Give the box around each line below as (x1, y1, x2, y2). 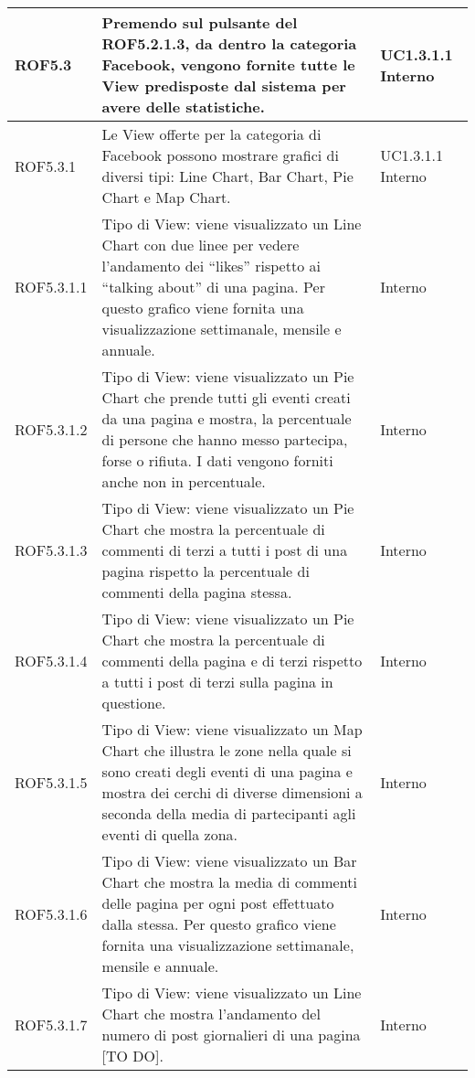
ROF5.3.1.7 (15, 1013, 88, 1035)
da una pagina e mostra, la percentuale (101, 408, 352, 429)
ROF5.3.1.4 (15, 650, 88, 671)
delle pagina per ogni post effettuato (101, 892, 334, 913)
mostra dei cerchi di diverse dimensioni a (101, 782, 363, 803)
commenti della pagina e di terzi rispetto (101, 650, 363, 671)
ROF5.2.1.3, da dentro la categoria (101, 33, 357, 54)
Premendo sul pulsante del (101, 12, 298, 33)
